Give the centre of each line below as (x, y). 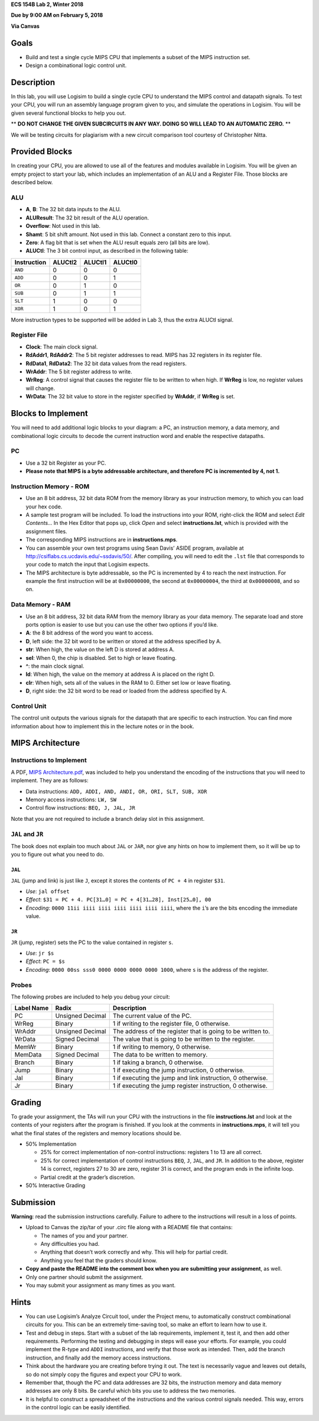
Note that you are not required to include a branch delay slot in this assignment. (108, 819)
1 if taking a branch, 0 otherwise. (158, 1062)
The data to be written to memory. (160, 1055)
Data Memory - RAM (41, 605)
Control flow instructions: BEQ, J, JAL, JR (80, 808)
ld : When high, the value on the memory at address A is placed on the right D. (120, 674)
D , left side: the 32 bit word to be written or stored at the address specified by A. (123, 641)
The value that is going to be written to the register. (184, 1039)
